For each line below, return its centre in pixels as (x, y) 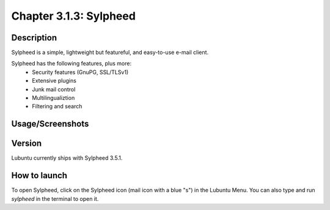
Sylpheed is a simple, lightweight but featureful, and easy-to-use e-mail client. (110, 53)
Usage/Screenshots (50, 124)
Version (27, 144)
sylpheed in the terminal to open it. (55, 198)
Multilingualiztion (53, 98)
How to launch (39, 175)
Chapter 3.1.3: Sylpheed (73, 16)
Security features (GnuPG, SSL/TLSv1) (80, 72)
